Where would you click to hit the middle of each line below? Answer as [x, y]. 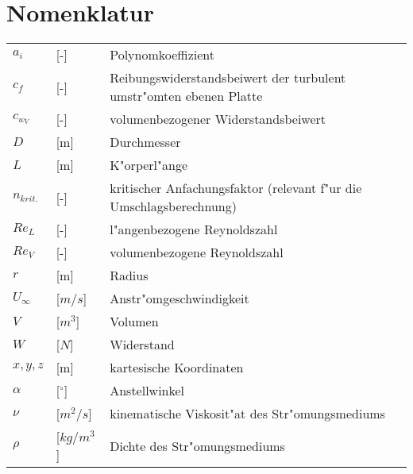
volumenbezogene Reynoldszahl [197, 252]
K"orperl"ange [149, 165]
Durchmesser [145, 142]
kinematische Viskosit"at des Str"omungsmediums [247, 414]
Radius [129, 276]
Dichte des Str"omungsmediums [197, 445]
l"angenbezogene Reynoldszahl [194, 229]
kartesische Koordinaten [177, 368]
